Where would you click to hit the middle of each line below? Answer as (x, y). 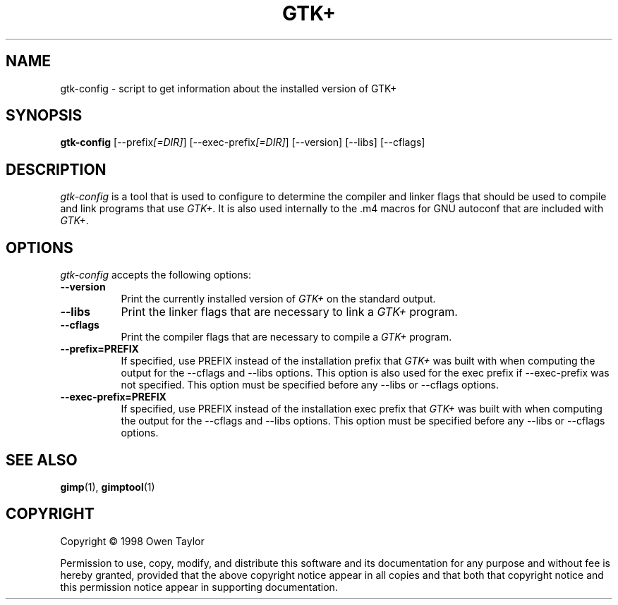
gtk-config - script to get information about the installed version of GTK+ (229, 88)
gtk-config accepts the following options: (156, 275)
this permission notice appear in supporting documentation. (199, 587)
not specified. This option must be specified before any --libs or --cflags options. (310, 385)
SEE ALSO (42, 460)
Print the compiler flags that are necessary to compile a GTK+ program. (286, 337)
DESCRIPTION (56, 169)
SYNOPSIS (44, 116)
